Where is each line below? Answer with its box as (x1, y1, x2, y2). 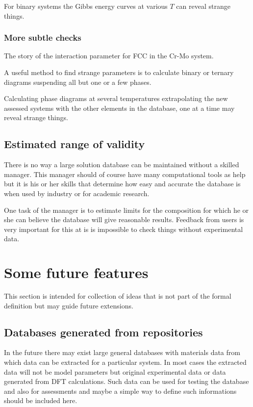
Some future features (4, 262, 149, 282)
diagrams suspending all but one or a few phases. (4, 76, 152, 87)
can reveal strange (176, 1, 230, 11)
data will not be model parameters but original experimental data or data (4, 366, 226, 377)
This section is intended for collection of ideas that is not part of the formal (4, 291, 231, 301)
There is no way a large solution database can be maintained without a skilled (4, 159, 239, 170)
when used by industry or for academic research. (4, 188, 150, 198)
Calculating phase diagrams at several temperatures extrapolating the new (4, 93, 228, 103)
